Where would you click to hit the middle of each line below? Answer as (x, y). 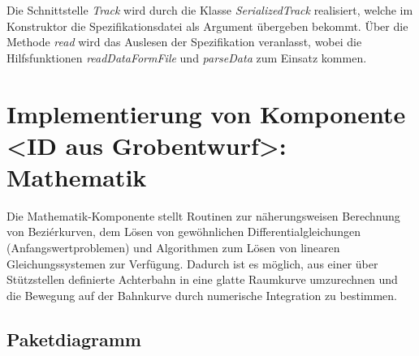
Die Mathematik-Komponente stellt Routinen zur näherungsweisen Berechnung (203, 215)
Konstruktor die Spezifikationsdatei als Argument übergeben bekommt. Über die (207, 26)
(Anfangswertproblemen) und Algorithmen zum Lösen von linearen (173, 248)
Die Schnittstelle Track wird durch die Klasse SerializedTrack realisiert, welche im (210, 10)
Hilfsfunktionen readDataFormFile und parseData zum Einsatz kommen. (187, 57)
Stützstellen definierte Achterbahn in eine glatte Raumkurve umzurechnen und (202, 279)
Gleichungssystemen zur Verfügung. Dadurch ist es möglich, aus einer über (192, 263)
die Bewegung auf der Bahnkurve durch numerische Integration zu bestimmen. (202, 295)
